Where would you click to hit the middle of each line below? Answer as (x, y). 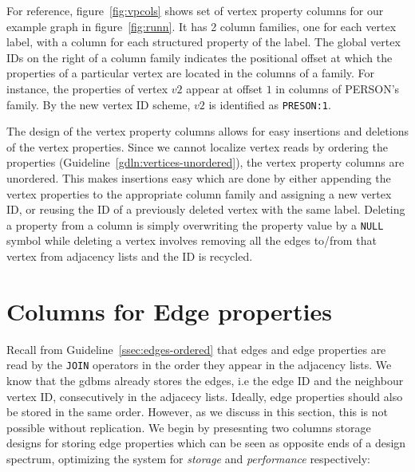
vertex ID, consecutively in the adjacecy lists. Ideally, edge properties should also (205, 396)
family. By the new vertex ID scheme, (99, 104)
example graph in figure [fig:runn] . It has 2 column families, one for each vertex (202, 26)
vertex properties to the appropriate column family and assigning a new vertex (199, 193)
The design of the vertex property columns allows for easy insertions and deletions (207, 131)
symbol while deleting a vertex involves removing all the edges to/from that (192, 240)
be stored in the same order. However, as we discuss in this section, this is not (198, 412)
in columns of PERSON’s (338, 88)
